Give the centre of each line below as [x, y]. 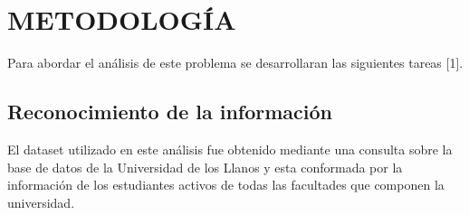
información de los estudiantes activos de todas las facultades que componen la [226, 185]
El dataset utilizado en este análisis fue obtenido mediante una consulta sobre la [230, 149]
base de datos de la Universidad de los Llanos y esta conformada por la [205, 167]
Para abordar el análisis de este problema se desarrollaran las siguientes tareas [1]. [235, 63]
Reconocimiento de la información [170, 112]
